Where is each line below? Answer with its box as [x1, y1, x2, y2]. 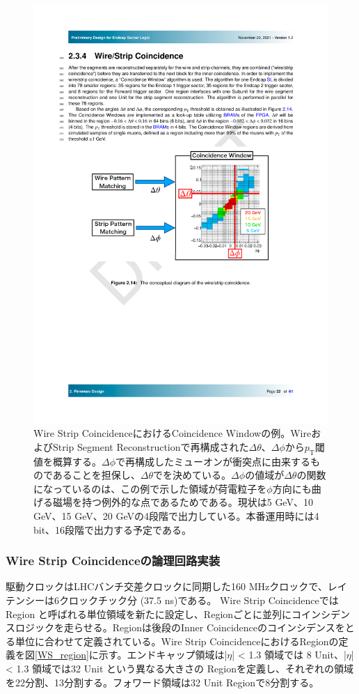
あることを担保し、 [52, 468, 141, 482]
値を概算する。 [33, 454, 102, 468]
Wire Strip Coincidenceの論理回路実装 [6, 552, 221, 569]
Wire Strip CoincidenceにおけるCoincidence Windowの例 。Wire [33, 426, 312, 440]
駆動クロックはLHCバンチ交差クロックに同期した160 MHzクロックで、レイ [6, 579, 347, 594]
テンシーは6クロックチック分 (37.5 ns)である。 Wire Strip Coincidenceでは [6, 593, 339, 608]
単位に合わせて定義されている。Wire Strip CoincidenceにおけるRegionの [15, 633, 339, 648]
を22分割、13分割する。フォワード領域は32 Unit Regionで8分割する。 [6, 674, 319, 689]
